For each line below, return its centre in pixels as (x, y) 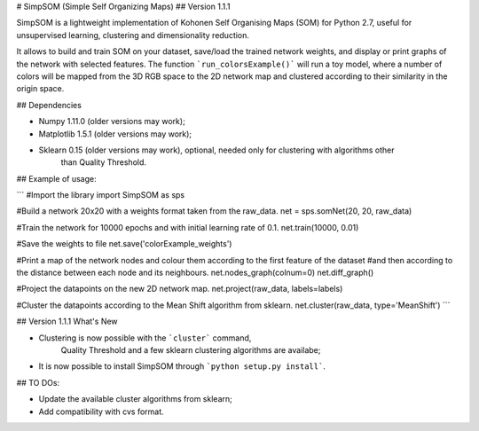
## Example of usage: (56, 178)
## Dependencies (49, 105)
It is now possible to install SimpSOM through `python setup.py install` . (182, 366)
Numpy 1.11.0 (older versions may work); (112, 121)
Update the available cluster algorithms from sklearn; (135, 399)
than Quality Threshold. (103, 162)
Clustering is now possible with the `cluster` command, (145, 338)
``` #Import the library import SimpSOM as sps (101, 195)
